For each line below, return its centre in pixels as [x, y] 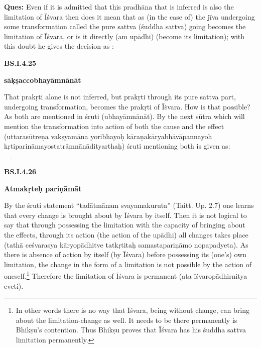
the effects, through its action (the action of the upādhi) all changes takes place [126, 234]
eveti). [14, 285]
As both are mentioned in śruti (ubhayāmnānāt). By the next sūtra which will [124, 116]
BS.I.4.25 [20, 63]
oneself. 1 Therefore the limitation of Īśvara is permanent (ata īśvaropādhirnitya [126, 275]
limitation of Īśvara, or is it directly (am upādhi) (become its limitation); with [124, 36]
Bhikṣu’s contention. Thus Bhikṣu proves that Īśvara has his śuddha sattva [131, 330]
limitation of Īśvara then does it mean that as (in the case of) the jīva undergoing [129, 16]
